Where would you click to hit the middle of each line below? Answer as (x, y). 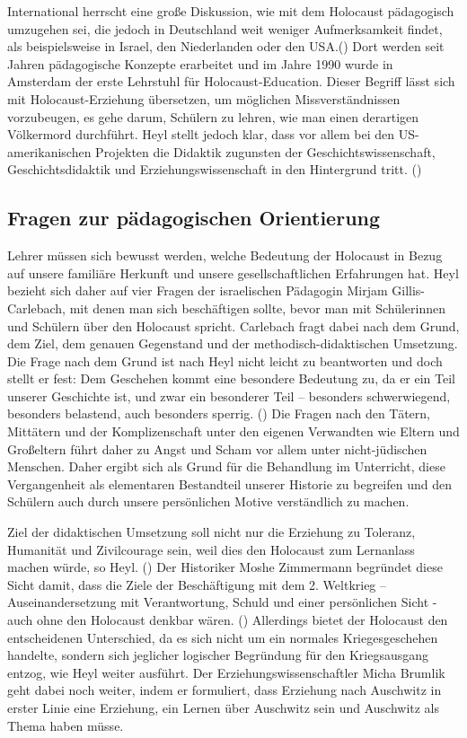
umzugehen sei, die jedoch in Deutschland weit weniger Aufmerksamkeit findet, (225, 28)
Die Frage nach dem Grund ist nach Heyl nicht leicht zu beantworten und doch (225, 360)
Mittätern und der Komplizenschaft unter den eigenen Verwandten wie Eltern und (233, 431)
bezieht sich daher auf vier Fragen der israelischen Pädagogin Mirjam (198, 290)
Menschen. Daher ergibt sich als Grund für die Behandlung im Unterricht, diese (226, 466)
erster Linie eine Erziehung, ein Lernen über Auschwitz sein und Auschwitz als (224, 707)
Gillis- (408, 290)
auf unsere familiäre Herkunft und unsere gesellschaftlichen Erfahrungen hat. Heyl (233, 272)
